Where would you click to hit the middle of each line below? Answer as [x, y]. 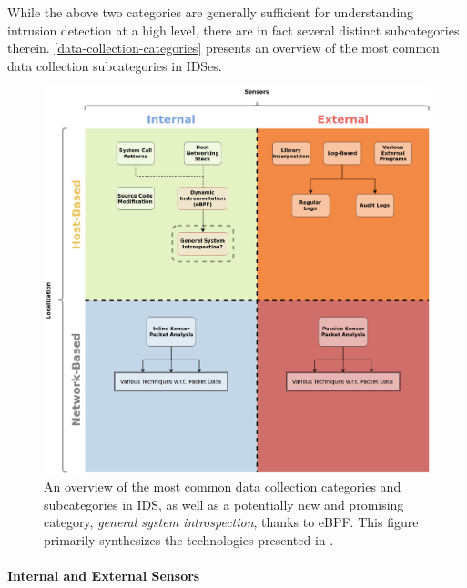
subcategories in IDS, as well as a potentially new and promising [224, 504]
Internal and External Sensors [104, 575]
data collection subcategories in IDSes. [115, 65]
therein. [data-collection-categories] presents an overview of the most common [223, 48]
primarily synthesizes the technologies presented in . [189, 539]
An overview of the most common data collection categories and [223, 486]
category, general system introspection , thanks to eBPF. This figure [231, 522]
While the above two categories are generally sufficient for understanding [211, 12]
